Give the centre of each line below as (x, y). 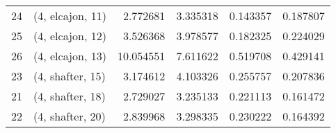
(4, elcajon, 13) (70, 56)
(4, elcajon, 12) (70, 36)
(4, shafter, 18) (70, 96)
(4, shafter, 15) (70, 76)
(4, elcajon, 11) (70, 16)
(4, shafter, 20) (70, 116)
